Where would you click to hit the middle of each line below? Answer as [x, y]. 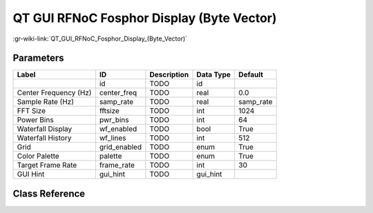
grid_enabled [120, 147]
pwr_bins [114, 120]
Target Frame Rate [47, 165]
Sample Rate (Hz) [46, 102]
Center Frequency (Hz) [54, 93]
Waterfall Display [45, 129]
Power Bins [36, 120]
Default [251, 74]
